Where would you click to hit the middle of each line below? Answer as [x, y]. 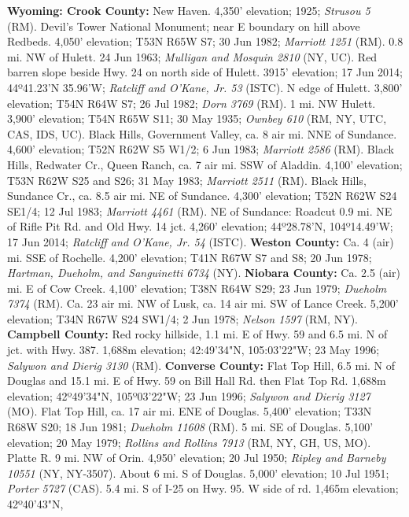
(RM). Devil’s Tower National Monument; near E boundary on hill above [184, 26]
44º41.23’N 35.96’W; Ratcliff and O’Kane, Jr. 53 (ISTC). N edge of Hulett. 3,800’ [205, 87]
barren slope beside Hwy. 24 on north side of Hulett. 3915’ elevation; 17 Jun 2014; [205, 72]
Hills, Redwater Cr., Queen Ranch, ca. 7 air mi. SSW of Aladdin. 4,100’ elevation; [205, 164]
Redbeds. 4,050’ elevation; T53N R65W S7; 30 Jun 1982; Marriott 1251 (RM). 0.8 [205, 41]
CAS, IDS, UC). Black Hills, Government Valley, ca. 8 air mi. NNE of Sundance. [202, 133]
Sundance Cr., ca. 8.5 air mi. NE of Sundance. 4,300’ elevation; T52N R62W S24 [202, 196]
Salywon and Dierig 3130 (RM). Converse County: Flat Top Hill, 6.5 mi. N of [201, 365]
